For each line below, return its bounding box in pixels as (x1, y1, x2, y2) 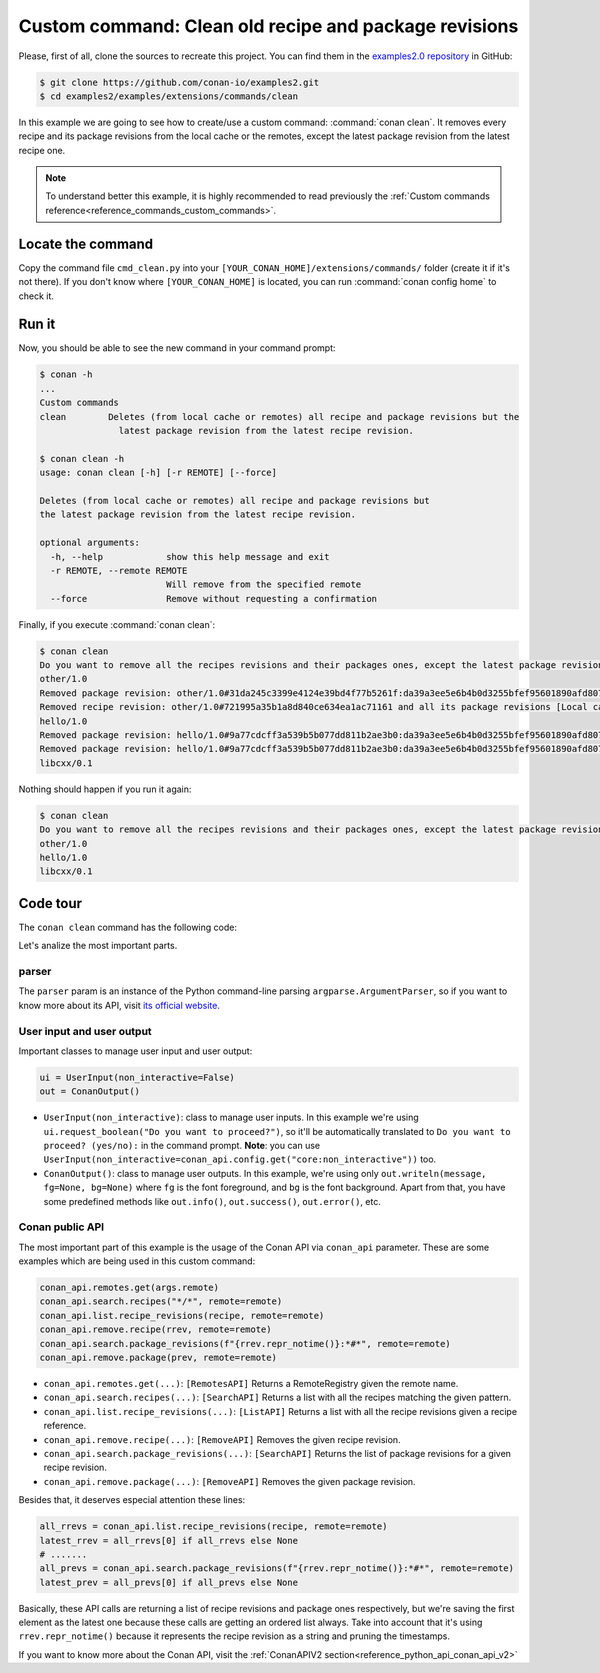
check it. (18, 290, 55, 302)
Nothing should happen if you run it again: (18, 783, 192, 795)
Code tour (18, 895, 83, 912)
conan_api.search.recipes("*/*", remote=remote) (39, 1296, 283, 1307)
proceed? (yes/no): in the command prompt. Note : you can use (43, 1140, 320, 1152)
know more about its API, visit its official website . (18, 999, 220, 1011)
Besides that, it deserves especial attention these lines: (18, 1494, 246, 1506)
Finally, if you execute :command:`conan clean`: (18, 618, 216, 630)
